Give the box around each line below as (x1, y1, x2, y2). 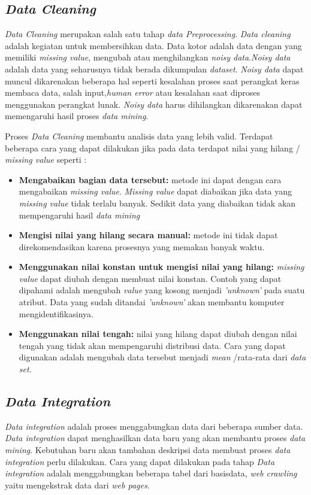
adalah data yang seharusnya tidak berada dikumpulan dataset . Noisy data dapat (5, 62, 304, 75)
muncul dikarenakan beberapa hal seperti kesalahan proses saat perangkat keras (5, 74, 300, 87)
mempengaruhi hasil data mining (19, 208, 140, 221)
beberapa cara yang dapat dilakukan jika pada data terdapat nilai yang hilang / (5, 141, 300, 154)
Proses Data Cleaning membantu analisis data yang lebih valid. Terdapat (5, 129, 273, 142)
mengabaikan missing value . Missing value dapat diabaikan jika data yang (19, 185, 292, 198)
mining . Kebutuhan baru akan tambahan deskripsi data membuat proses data (5, 444, 291, 456)
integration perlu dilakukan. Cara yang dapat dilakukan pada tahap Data (5, 455, 275, 467)
